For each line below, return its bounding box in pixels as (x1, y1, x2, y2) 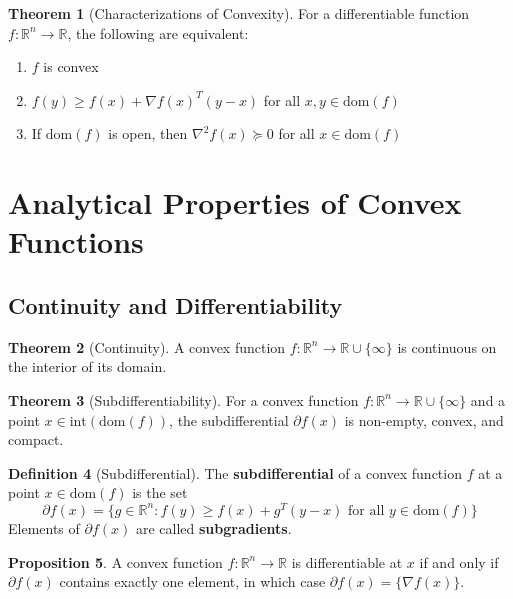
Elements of (8, 517, 80, 538)
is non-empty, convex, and (344, 409, 504, 430)
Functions (8, 221, 144, 262)
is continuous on (397, 336, 497, 357)
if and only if (419, 551, 499, 572)
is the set (132, 482, 188, 503)
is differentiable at (291, 551, 403, 572)
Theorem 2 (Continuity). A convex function (8, 336, 286, 357)
